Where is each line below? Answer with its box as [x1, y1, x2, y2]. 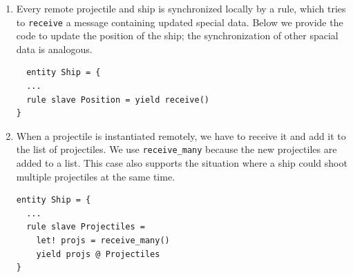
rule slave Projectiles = [26, 222, 145, 232]
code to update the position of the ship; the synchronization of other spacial [16, 28, 338, 43]
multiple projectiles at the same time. [16, 169, 175, 183]
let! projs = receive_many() [36, 236, 170, 246]
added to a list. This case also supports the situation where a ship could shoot [16, 156, 347, 170]
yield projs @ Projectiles [36, 249, 160, 259]
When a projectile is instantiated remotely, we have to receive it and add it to [16, 128, 346, 143]
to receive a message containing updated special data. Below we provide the [16, 14, 343, 29]
